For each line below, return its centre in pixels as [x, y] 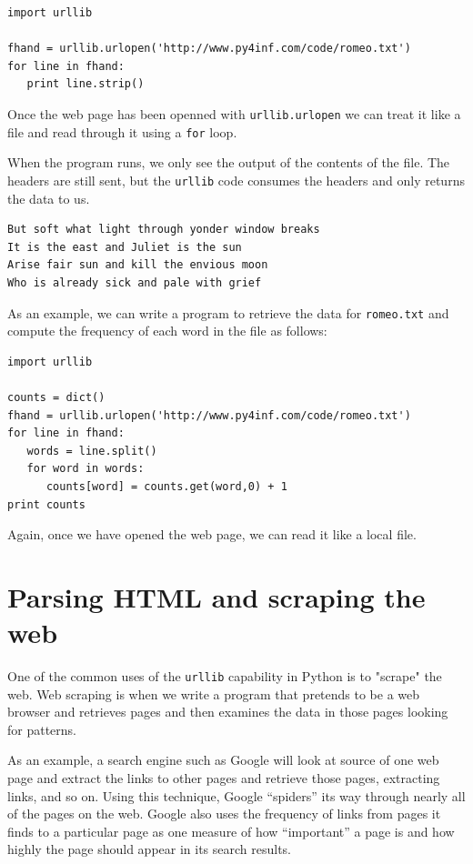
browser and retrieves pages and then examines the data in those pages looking [228, 712]
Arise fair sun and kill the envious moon [138, 265]
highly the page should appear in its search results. [150, 849]
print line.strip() [86, 84]
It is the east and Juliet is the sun [125, 247]
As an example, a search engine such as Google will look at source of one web [223, 760]
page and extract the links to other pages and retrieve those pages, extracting [224, 778]
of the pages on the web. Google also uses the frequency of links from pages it [224, 814]
